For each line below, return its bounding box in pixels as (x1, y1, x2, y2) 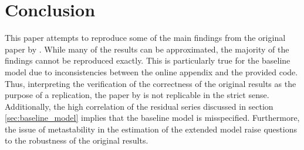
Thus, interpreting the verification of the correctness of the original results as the (5, 77, 296, 89)
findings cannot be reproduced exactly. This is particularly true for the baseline (5, 54, 291, 67)
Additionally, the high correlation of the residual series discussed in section (5, 100, 273, 112)
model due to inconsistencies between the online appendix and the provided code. (5, 65, 298, 78)
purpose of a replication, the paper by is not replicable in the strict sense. (5, 89, 269, 101)
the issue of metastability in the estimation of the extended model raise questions (5, 123, 297, 135)
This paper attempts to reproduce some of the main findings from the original (5, 32, 286, 44)
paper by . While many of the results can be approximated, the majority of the (5, 43, 289, 55)
